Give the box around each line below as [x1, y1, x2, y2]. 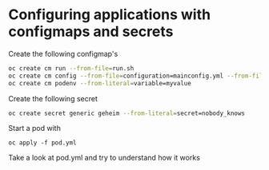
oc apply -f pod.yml [8, 139, 78, 147]
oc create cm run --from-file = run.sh [8, 64, 134, 73]
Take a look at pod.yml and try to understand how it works [8, 153, 200, 163]
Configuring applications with [8, 6, 211, 24]
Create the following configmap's [8, 49, 118, 58]
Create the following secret [8, 93, 98, 103]
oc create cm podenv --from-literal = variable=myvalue [8, 79, 192, 87]
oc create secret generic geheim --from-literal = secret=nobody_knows [8, 109, 246, 117]
